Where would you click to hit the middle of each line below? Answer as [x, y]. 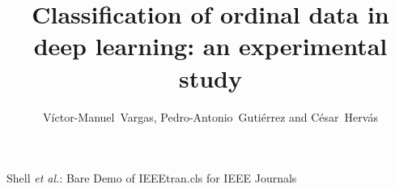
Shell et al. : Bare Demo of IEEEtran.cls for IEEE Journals [152, 178]
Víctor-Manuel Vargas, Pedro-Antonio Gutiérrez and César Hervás [210, 116]
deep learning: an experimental [210, 46]
